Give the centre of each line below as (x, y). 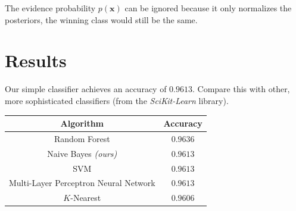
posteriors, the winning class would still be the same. (101, 19)
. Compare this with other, (241, 89)
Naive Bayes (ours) (82, 153)
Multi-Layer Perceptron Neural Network (82, 183)
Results (36, 60)
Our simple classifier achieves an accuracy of (86, 89)
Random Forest (82, 138)
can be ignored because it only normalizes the (208, 8)
